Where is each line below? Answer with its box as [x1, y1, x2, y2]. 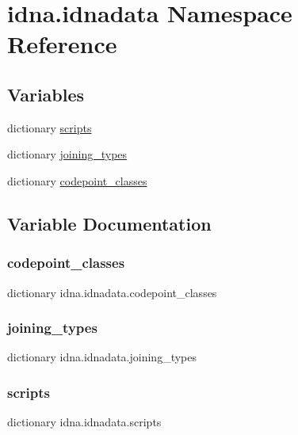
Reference [7, 28, 117, 60]
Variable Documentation [7, 211, 212, 235]
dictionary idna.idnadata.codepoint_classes [7, 284, 217, 300]
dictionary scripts [7, 119, 92, 135]
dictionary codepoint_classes [7, 172, 147, 189]
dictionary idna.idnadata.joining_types [7, 349, 197, 365]
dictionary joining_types [7, 146, 128, 162]
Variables [7, 82, 85, 106]
